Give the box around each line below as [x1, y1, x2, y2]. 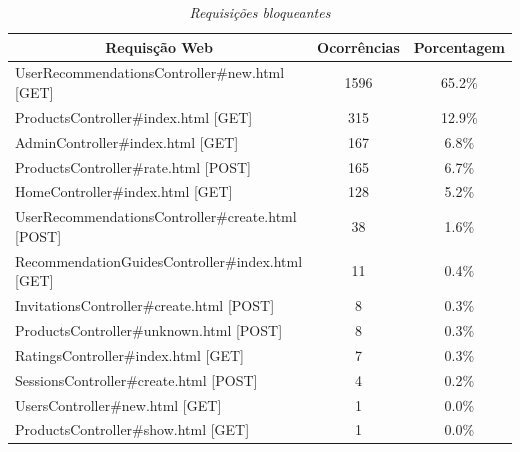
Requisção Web [105, 36, 213, 57]
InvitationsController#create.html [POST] [15, 295, 275, 316]
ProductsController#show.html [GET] [15, 419, 250, 440]
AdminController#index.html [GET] [15, 131, 239, 152]
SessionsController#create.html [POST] [15, 369, 258, 390]
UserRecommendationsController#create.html [15, 206, 297, 227]
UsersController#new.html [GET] [15, 394, 222, 415]
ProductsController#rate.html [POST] [15, 156, 251, 177]
